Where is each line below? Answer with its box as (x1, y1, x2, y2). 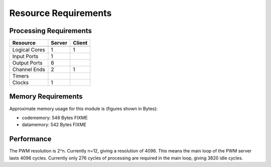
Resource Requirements (9, 7, 112, 18)
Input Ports (12, 53, 39, 60)
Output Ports (12, 59, 43, 66)
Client (73, 39, 88, 46)
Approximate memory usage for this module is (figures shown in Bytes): (9, 105, 158, 111)
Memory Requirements (9, 92, 83, 101)
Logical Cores (12, 46, 45, 53)
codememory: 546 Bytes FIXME (22, 114, 88, 120)
